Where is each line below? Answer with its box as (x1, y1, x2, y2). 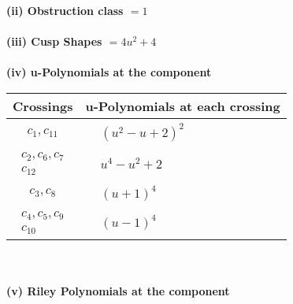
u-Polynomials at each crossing (85, 96, 280, 115)
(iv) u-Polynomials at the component (6, 64, 212, 80)
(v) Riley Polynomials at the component (6, 283, 230, 299)
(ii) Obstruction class (6, 2, 124, 18)
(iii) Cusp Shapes (6, 33, 102, 50)
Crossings (13, 96, 73, 115)
